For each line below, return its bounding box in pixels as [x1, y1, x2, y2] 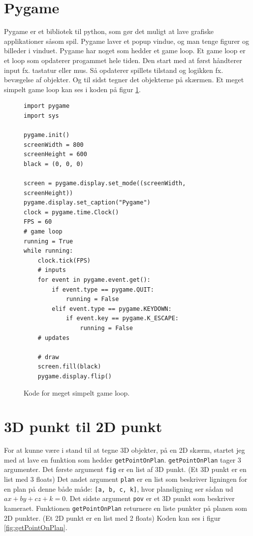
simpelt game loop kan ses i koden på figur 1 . [4, 84, 141, 94]
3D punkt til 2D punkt [4, 416, 162, 436]
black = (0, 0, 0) [24, 160, 84, 167]
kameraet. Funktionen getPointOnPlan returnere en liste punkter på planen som [4, 503, 247, 513]
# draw [37, 353, 59, 361]
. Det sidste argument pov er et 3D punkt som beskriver [65, 493, 235, 503]
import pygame [24, 102, 70, 110]
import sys [24, 112, 59, 119]
